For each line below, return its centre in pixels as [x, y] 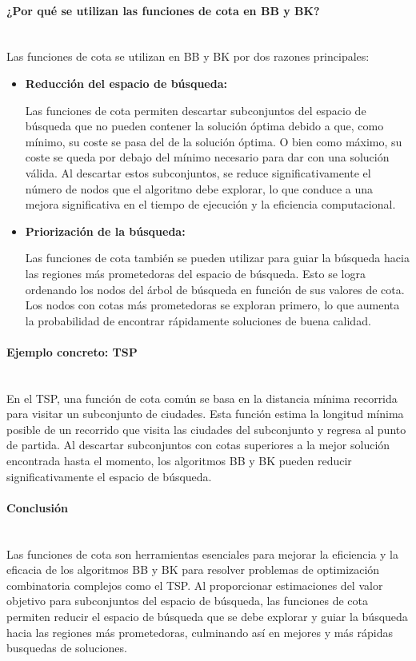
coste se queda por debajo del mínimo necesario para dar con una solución [207, 157]
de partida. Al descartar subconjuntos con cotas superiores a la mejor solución [198, 445]
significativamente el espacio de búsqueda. [109, 476]
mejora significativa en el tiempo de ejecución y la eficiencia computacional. [210, 204]
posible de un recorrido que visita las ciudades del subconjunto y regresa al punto [206, 429]
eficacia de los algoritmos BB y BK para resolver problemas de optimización [193, 569]
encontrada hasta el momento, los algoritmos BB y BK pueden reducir [179, 461]
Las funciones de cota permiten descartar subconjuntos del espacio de [196, 110]
